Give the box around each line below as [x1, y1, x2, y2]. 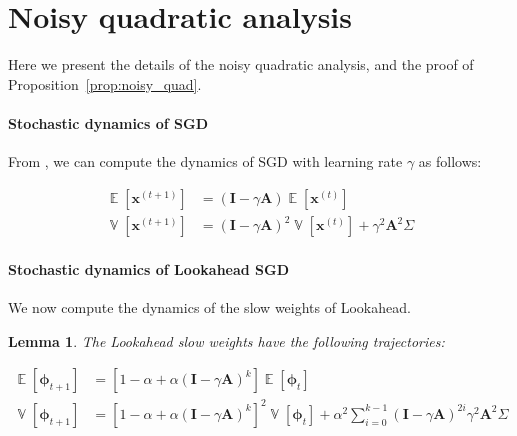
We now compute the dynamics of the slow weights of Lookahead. [8, 297, 411, 318]
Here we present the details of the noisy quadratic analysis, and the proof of [8, 54, 474, 75]
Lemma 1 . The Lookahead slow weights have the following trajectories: [8, 330, 445, 351]
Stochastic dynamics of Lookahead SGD [8, 258, 290, 279]
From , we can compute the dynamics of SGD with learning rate [8, 151, 403, 172]
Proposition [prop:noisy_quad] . [8, 73, 202, 94]
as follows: [418, 151, 482, 172]
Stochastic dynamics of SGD [8, 112, 209, 133]
